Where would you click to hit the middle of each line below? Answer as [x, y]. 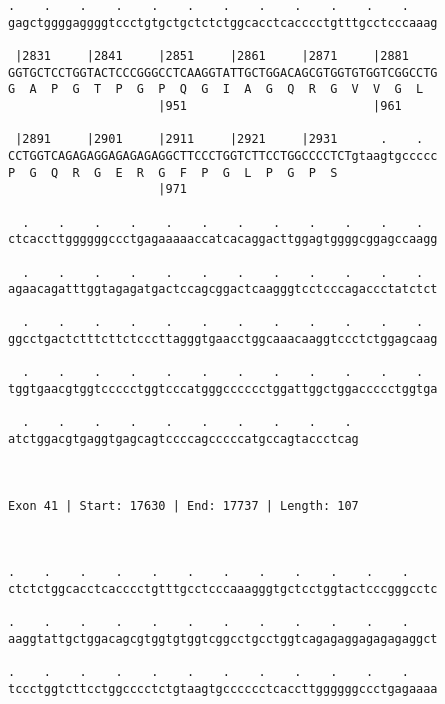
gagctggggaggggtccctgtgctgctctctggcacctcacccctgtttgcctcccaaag [223, 22]
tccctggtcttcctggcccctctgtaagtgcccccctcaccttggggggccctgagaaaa [223, 688]
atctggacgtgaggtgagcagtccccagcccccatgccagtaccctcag [183, 439]
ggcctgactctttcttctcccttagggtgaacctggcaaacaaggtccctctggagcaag [223, 339]
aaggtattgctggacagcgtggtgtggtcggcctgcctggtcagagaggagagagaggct [223, 638]
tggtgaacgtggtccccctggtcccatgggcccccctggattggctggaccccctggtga [223, 389]
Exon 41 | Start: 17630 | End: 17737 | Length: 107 [183, 505]
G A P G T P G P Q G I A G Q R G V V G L [216, 89]
